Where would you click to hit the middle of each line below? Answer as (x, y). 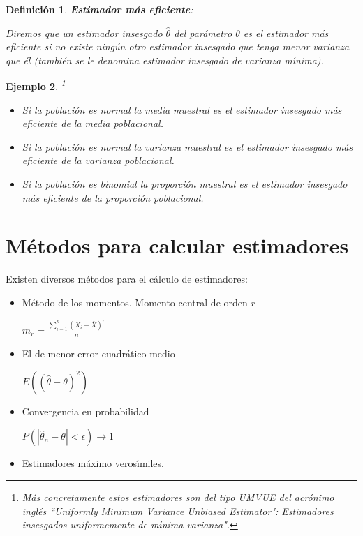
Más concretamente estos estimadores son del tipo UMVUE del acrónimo (178, 497)
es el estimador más (286, 32)
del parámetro (203, 32)
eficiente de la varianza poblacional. (98, 160)
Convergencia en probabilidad (86, 411)
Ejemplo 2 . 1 (36, 85)
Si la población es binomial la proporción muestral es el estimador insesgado (185, 184)
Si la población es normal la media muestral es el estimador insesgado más (182, 109)
